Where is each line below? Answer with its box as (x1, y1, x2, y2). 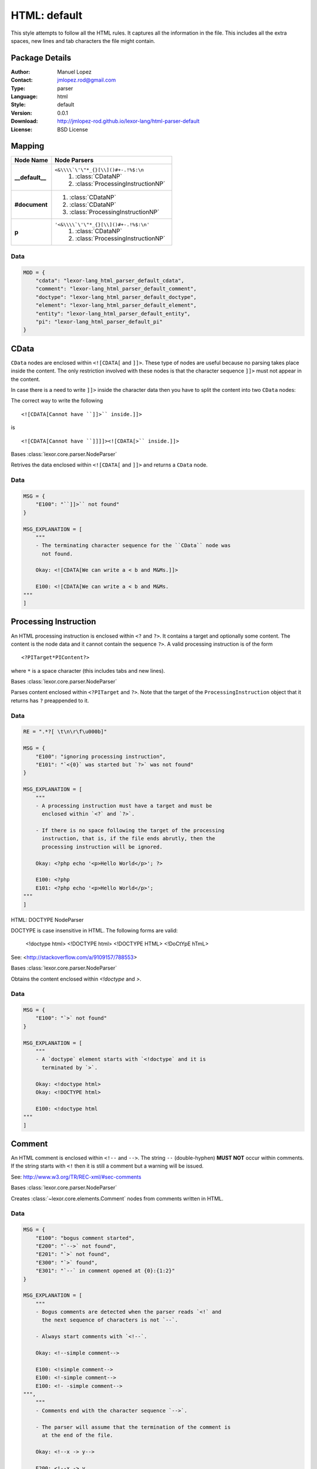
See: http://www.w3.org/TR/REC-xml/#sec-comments (11, 1173, 141, 1180)
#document (14, 200, 48, 209)
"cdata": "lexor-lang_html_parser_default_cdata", (35, 277, 184, 284)
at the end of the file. (42, 1431, 114, 1438)
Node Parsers (55, 156, 94, 165)
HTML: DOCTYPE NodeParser (11, 916, 84, 923)
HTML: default (11, 9, 83, 22)
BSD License (57, 126, 88, 133)
